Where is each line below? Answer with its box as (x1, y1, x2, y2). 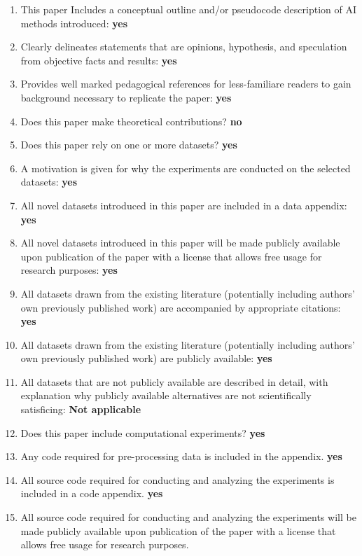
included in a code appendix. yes (20, 486, 163, 501)
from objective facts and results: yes (20, 53, 177, 67)
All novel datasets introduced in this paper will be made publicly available (20, 235, 340, 250)
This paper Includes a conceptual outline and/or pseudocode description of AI (20, 2, 356, 16)
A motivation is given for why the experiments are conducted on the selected (20, 160, 351, 175)
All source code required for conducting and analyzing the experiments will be (20, 510, 356, 524)
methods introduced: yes (20, 15, 128, 30)
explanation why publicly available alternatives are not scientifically (20, 388, 312, 403)
